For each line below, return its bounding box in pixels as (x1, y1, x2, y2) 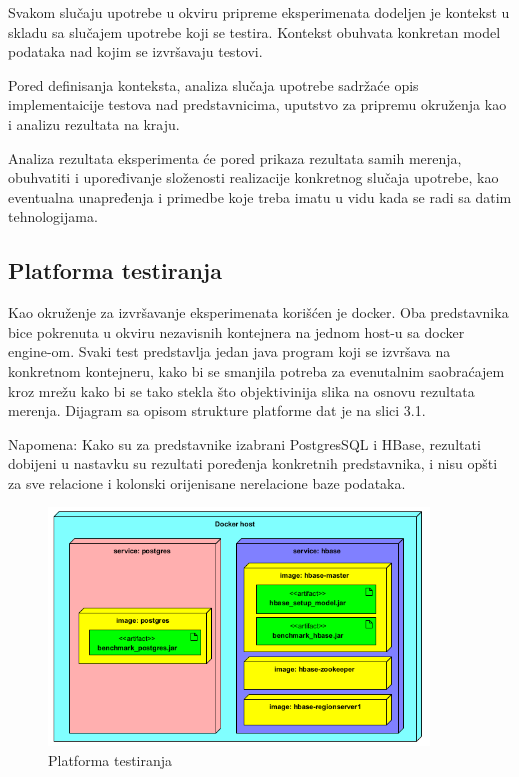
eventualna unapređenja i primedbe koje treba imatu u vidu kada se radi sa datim (8, 186, 512, 207)
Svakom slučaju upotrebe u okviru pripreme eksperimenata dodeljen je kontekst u (8, 2, 510, 22)
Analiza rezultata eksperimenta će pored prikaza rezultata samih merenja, (8, 147, 462, 168)
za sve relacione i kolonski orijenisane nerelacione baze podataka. (8, 472, 406, 493)
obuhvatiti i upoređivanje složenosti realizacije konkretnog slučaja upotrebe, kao (8, 167, 499, 188)
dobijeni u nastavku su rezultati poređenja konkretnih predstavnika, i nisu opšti (8, 453, 498, 474)
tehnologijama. (8, 206, 98, 227)
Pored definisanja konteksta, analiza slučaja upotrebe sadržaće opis (8, 74, 419, 95)
